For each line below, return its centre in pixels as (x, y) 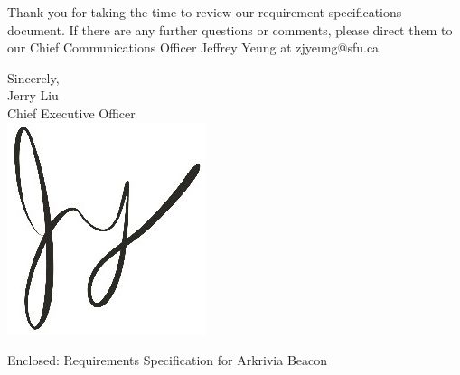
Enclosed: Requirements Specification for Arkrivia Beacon (168, 360)
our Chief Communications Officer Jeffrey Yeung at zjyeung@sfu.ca (193, 47)
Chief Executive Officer (71, 112)
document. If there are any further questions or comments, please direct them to (230, 29)
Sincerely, (33, 77)
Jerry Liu (33, 95)
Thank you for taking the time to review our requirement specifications (205, 12)
